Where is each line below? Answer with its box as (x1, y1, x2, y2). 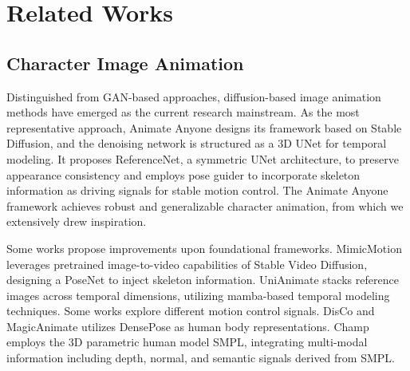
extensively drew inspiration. (6, 213, 147, 230)
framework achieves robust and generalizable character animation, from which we (6, 197, 404, 214)
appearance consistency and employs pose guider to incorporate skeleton (6, 166, 361, 183)
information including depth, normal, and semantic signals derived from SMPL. (6, 349, 395, 366)
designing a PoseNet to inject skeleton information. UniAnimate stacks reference (6, 271, 399, 288)
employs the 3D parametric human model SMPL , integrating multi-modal (6, 334, 368, 350)
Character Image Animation (6, 50, 244, 75)
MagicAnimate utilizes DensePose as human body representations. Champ (6, 318, 369, 334)
